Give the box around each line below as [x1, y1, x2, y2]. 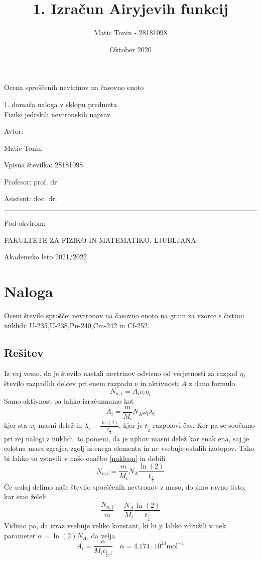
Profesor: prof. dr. [4, 176, 59, 186]
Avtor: [4, 126, 24, 136]
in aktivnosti [140, 378, 179, 388]
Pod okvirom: [4, 218, 46, 228]
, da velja [86, 530, 115, 540]
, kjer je [118, 420, 143, 430]
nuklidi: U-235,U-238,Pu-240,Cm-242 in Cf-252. [4, 320, 150, 330]
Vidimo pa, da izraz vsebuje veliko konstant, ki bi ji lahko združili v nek [4, 520, 226, 530]
